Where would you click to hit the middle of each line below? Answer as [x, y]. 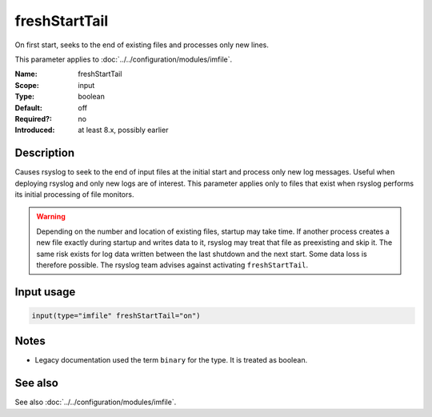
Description [45, 153]
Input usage [45, 292]
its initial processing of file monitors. [74, 194]
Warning [51, 217]
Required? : [33, 118]
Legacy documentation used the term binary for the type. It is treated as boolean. [171, 360]
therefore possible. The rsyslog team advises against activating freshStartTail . [172, 265]
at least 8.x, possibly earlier [123, 130]
